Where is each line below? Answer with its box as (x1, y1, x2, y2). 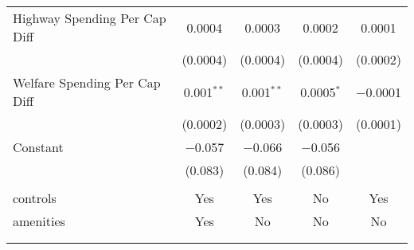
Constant (13, 138, 64, 156)
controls (13, 189, 57, 207)
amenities (13, 212, 65, 230)
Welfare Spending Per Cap (13, 73, 161, 92)
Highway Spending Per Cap (13, 9, 166, 27)
